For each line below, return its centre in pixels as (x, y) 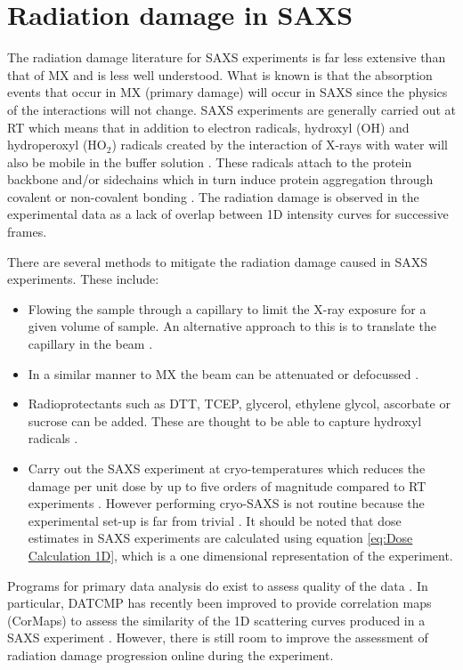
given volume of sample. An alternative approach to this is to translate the (232, 326)
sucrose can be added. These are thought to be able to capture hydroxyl (225, 420)
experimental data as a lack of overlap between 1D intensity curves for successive (228, 214)
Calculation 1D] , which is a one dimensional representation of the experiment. (240, 555)
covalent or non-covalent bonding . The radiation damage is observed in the (213, 196)
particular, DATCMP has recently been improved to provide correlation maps (219, 603)
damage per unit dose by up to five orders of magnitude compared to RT (227, 485)
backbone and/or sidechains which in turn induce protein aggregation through (220, 179)
